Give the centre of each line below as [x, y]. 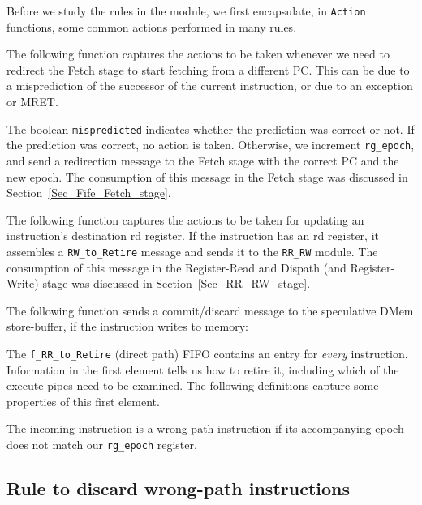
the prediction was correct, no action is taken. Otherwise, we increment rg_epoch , [211, 145]
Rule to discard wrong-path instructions [179, 488]
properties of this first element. [83, 401]
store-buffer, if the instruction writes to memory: [127, 326]
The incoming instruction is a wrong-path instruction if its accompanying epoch [205, 428]
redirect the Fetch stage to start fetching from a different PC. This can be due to [208, 69]
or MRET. [32, 102]
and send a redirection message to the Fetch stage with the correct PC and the [203, 160]
